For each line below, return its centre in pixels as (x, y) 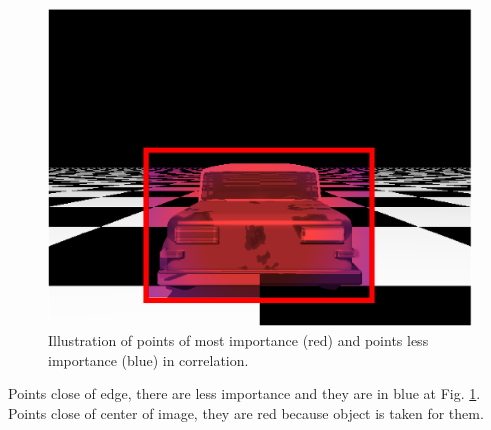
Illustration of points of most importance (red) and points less (238, 340)
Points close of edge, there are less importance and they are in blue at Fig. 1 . (244, 393)
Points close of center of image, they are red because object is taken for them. (246, 412)
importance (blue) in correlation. (148, 359)
